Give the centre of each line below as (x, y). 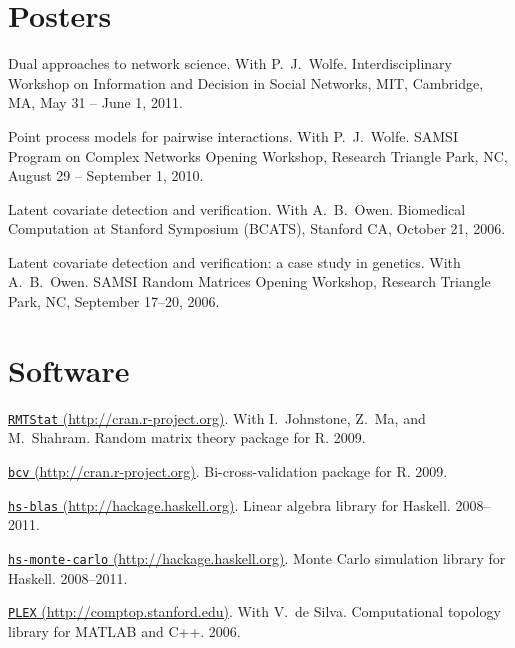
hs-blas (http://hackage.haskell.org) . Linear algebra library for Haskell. (229, 504)
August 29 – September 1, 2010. (106, 175)
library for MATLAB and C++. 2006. (124, 630)
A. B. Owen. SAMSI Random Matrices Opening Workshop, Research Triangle (249, 281)
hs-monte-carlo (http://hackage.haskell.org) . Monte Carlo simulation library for (257, 557)
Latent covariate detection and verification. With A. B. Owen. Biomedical (237, 208)
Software (69, 369)
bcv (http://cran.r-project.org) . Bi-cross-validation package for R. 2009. (228, 471)
